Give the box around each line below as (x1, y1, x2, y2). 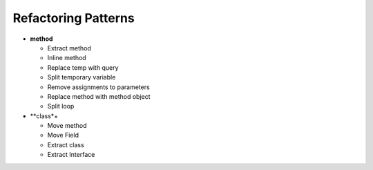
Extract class (47, 140, 84, 149)
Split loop (47, 102, 75, 111)
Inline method (47, 54, 86, 62)
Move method (47, 122, 87, 130)
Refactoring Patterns (12, 10, 135, 26)
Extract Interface (47, 151, 95, 159)
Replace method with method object (47, 92, 151, 100)
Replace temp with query (47, 63, 119, 72)
